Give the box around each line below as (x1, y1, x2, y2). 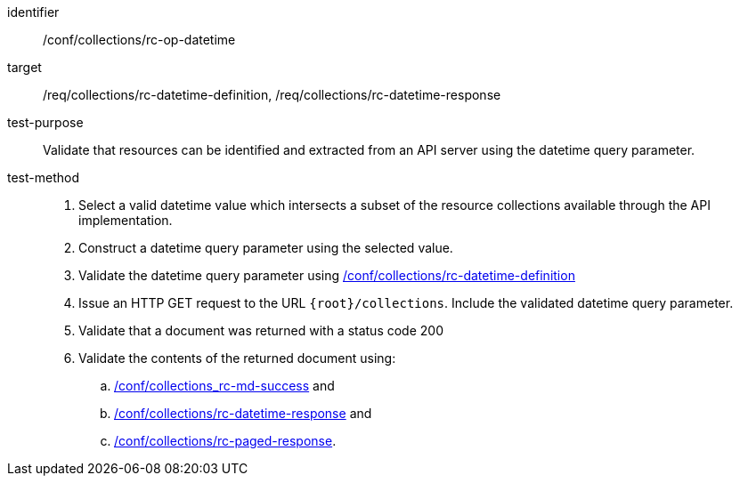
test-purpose (7, 115, 84, 130)
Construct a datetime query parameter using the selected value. (78, 240, 453, 255)
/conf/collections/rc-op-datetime (43, 32, 236, 47)
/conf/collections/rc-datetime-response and (114, 406, 372, 421)
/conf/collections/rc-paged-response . (114, 433, 337, 448)
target (7, 60, 42, 75)
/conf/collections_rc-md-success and (114, 378, 335, 393)
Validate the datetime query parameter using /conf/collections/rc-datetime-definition (78, 268, 575, 283)
